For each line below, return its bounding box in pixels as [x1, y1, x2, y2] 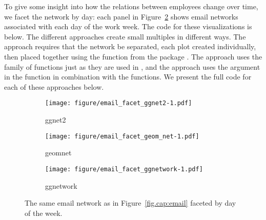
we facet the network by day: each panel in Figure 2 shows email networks [4, 11, 238, 22]
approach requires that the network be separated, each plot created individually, [4, 41, 256, 52]
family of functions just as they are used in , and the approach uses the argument [4, 61, 260, 72]
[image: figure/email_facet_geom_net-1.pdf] [45, 132, 199, 140]
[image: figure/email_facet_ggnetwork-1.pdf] [45, 165, 203, 173]
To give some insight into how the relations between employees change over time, [4, 1, 258, 11]
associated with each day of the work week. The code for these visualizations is [4, 21, 252, 32]
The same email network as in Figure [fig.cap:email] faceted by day [25, 197, 236, 208]
